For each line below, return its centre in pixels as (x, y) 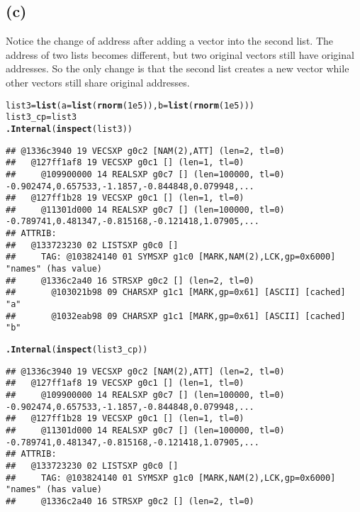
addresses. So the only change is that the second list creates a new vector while (178, 68)
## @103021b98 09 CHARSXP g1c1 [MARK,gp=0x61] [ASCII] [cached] (176, 293)
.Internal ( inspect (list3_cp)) (77, 350)
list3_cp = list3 (41, 117)
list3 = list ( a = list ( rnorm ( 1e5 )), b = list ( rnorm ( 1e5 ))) (130, 105)
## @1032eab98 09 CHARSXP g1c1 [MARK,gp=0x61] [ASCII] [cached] (176, 316)
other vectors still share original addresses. (98, 82)
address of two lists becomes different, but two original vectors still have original (180, 54)
